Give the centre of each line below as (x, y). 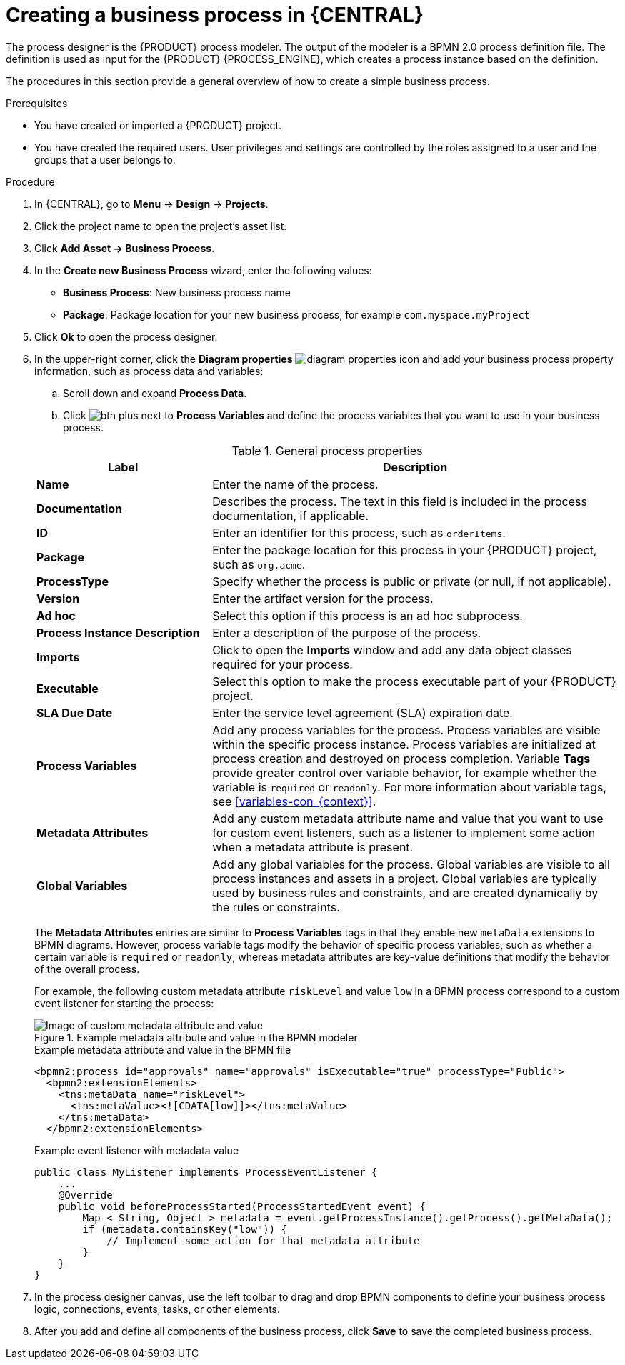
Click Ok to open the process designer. (126, 336)
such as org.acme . (259, 564)
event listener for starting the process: (124, 1003)
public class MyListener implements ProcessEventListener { (206, 1172)
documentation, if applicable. (291, 515)
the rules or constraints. (276, 907)
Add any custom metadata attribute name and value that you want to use (408, 818)
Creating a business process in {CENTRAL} (215, 15)
